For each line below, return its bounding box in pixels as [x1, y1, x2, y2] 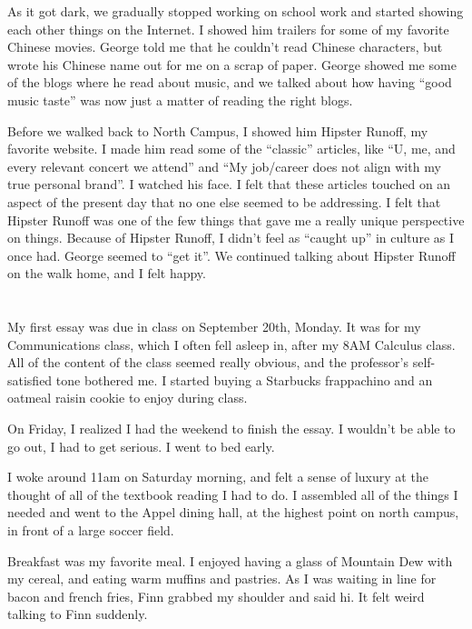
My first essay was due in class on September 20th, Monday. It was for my [7, 317, 421, 336]
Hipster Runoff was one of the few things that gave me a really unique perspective [7, 210, 465, 229]
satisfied [7, 370, 53, 389]
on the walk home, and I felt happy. [7, 264, 206, 283]
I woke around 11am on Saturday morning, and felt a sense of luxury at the [7, 467, 428, 486]
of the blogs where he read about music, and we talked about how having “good [7, 73, 452, 92]
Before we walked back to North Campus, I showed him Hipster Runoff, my [7, 121, 428, 140]
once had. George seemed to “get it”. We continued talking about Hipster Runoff [7, 245, 456, 265]
